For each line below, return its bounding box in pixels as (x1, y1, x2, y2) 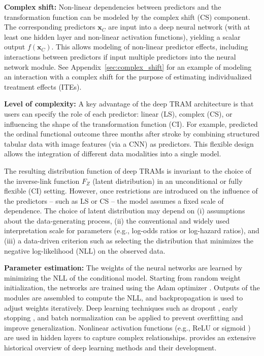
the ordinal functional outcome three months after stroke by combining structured (4, 128, 259, 139)
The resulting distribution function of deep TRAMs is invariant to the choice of (4, 165, 252, 176)
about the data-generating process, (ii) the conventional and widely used (4, 215, 230, 226)
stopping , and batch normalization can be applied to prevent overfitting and (4, 312, 243, 323)
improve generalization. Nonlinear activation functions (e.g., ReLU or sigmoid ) (4, 322, 251, 333)
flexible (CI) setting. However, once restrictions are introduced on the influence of (4, 185, 258, 196)
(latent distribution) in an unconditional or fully (92, 175, 243, 186)
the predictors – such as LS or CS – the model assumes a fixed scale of (4, 195, 224, 206)
